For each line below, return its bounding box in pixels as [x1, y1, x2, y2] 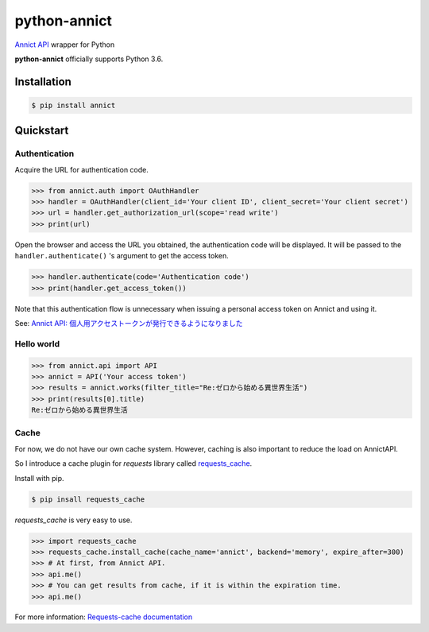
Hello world [14, 338, 60, 349]
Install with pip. [14, 473, 64, 483]
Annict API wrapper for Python [14, 40, 115, 49]
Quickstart [14, 124, 69, 138]
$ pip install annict [31, 100, 116, 110]
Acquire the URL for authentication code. [14, 165, 149, 174]
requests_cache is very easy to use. [14, 515, 133, 525]
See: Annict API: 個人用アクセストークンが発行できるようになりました [14, 318, 243, 328]
